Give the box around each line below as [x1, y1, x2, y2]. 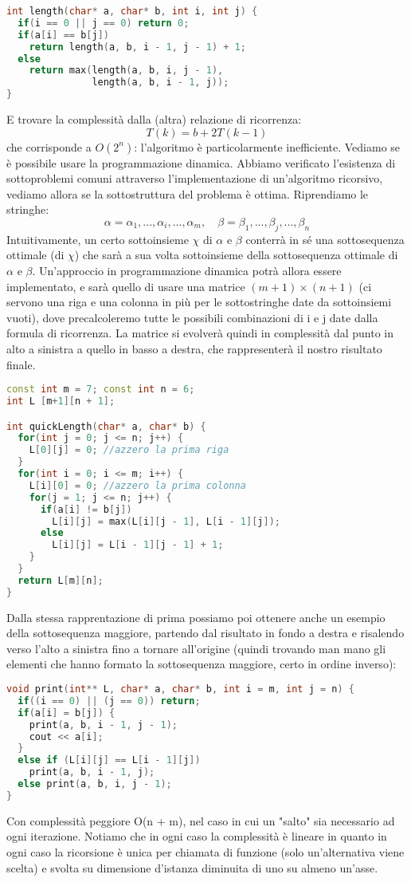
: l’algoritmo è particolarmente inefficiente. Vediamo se [134, 138, 401, 155]
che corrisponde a [6, 138, 92, 155]
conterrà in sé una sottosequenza [245, 230, 405, 247]
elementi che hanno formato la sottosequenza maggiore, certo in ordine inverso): [6, 656, 397, 672]
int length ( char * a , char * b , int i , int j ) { [6, 6, 258, 17]
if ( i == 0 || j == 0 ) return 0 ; [18, 17, 190, 29]
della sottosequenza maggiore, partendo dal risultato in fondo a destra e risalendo [6, 624, 405, 641]
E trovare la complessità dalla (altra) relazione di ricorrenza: [6, 111, 302, 127]
